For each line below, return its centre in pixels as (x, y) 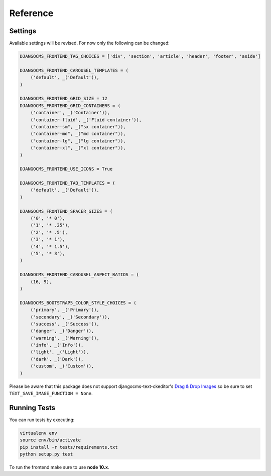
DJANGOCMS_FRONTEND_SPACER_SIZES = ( (66, 211)
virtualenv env (38, 433)
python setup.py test (46, 454)
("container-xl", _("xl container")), (78, 148)
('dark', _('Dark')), (57, 359)
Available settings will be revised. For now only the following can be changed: (90, 43)
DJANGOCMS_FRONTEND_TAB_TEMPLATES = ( (67, 183)
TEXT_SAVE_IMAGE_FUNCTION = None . (51, 393)
